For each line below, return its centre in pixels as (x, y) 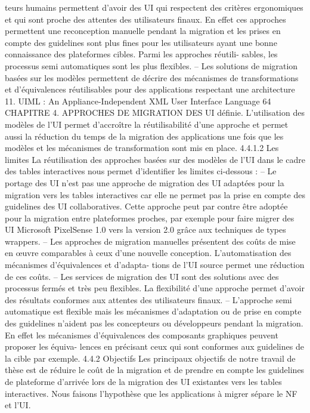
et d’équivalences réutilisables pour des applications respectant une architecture (150, 89)
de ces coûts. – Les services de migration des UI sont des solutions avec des (142, 276)
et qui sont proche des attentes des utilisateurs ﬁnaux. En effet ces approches (145, 19)
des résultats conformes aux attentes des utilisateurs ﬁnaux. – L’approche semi (148, 299)
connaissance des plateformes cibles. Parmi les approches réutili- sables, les (141, 54)
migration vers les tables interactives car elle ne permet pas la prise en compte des (155, 194)
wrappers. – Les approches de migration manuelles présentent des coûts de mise (150, 241)
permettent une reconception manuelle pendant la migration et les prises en (143, 31)
